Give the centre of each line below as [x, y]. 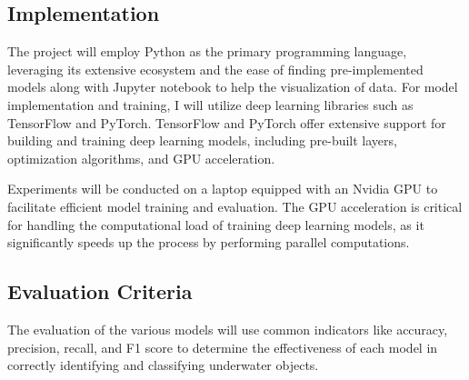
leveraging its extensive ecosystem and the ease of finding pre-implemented [215, 69]
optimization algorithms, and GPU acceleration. [141, 158]
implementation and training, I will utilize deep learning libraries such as [210, 104]
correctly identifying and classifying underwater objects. [163, 365]
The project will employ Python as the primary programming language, [207, 51]
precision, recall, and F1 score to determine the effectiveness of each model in [223, 347]
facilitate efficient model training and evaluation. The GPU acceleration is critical [235, 206]
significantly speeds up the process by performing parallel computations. [209, 242]
